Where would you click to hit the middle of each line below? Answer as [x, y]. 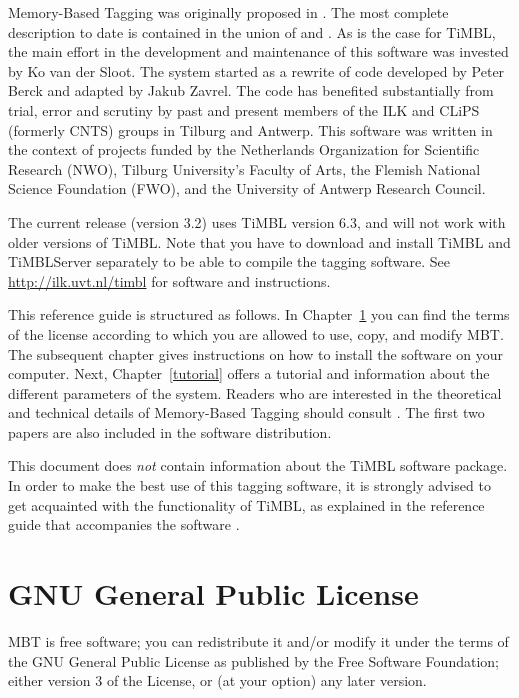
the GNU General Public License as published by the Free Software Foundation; [253, 660]
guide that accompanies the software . [124, 524]
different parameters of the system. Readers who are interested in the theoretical [255, 392]
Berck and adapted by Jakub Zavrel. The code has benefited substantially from [251, 90]
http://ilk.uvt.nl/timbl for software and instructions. [169, 280]
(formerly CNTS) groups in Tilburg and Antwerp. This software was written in [250, 129]
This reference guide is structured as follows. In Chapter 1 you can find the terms [259, 314]
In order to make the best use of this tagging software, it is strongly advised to [249, 485]
